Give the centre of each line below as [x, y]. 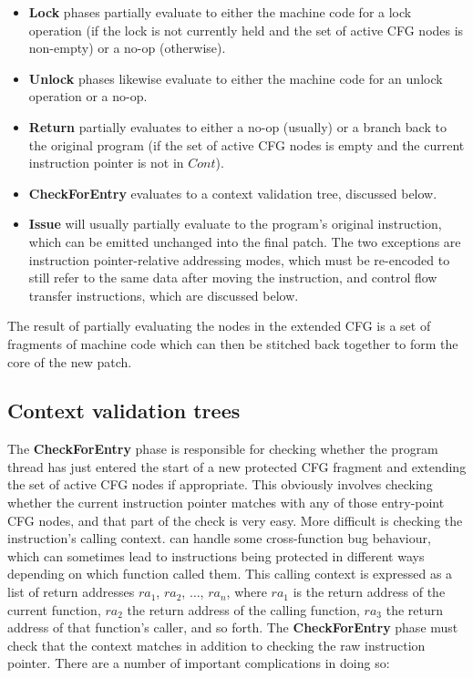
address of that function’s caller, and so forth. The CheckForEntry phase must [233, 627]
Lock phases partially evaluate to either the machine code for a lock [220, 12]
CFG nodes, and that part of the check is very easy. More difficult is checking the [235, 520]
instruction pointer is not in [106, 163]
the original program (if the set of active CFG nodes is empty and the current [247, 144]
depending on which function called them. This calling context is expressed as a [230, 574]
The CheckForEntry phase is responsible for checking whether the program [223, 449]
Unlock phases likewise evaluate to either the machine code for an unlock [236, 78]
